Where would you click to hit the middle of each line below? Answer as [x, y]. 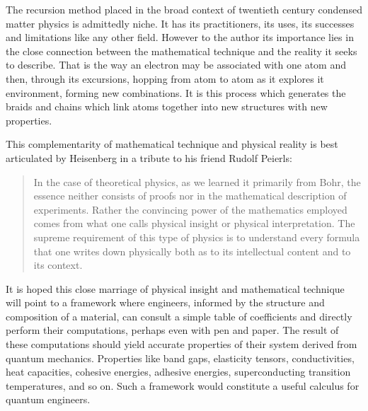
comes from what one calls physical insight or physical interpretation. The [194, 223]
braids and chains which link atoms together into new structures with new [167, 106]
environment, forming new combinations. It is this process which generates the [176, 92]
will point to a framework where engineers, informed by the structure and [165, 302]
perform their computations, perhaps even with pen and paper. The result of [172, 330]
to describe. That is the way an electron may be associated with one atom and [176, 65]
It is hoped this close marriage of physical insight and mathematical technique [175, 288]
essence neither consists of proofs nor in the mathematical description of [190, 196]
